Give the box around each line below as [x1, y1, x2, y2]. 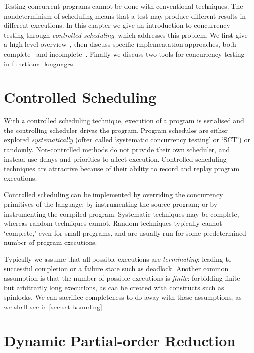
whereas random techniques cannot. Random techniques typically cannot [4, 218, 222, 228]
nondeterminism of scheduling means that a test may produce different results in [4, 10, 246, 21]
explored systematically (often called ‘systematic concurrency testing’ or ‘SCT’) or [4, 134, 250, 145]
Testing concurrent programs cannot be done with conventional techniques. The [4, 1, 243, 11]
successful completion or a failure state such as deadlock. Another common [4, 263, 229, 273]
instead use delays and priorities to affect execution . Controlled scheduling [4, 154, 227, 164]
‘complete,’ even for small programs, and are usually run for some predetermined [4, 227, 246, 238]
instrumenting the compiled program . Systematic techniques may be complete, [4, 208, 239, 219]
